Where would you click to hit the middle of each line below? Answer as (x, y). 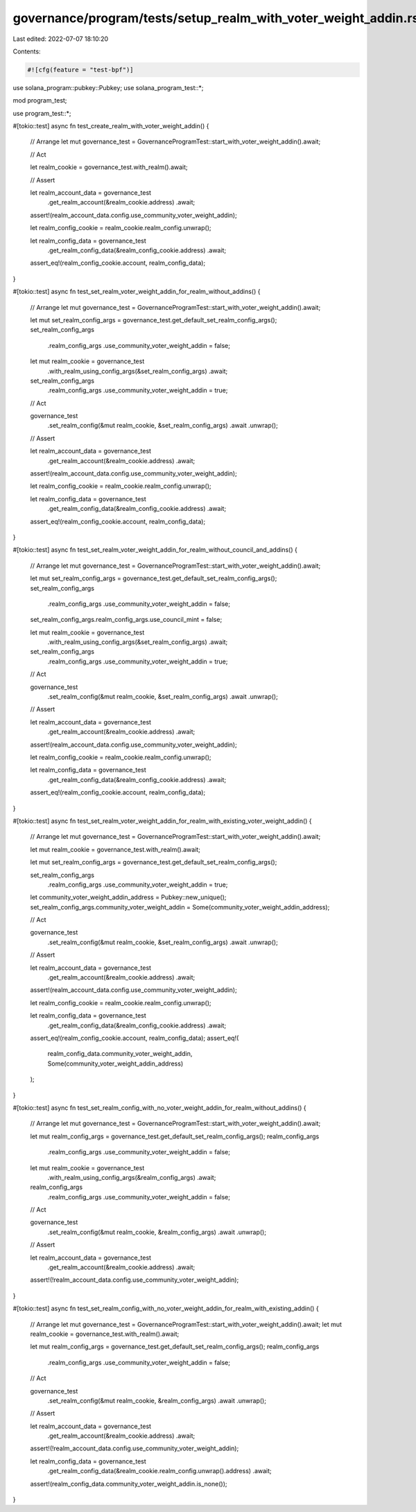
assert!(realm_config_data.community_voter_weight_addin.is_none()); (129, 1484)
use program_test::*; (42, 113)
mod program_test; (40, 101)
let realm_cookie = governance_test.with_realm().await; (109, 167)
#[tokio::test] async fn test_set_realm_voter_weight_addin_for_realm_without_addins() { (137, 292)
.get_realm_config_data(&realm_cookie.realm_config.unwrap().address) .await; (159, 1471)
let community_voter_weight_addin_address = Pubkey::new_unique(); (128, 897)
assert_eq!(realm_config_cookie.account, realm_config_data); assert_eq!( (135, 1038)
